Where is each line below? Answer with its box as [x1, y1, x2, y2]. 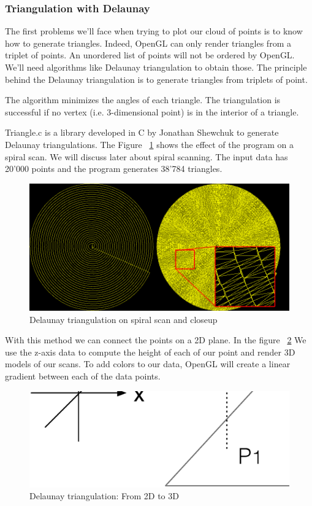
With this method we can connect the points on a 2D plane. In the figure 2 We [5, 333, 306, 346]
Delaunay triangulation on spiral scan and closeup [29, 313, 218, 325]
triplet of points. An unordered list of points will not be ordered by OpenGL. [5, 49, 295, 61]
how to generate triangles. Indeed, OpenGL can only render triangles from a [5, 36, 291, 49]
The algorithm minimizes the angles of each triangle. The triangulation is [5, 93, 281, 106]
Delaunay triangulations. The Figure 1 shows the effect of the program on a [5, 138, 294, 150]
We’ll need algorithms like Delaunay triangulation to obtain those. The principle [5, 61, 307, 73]
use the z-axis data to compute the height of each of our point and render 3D [5, 345, 295, 358]
